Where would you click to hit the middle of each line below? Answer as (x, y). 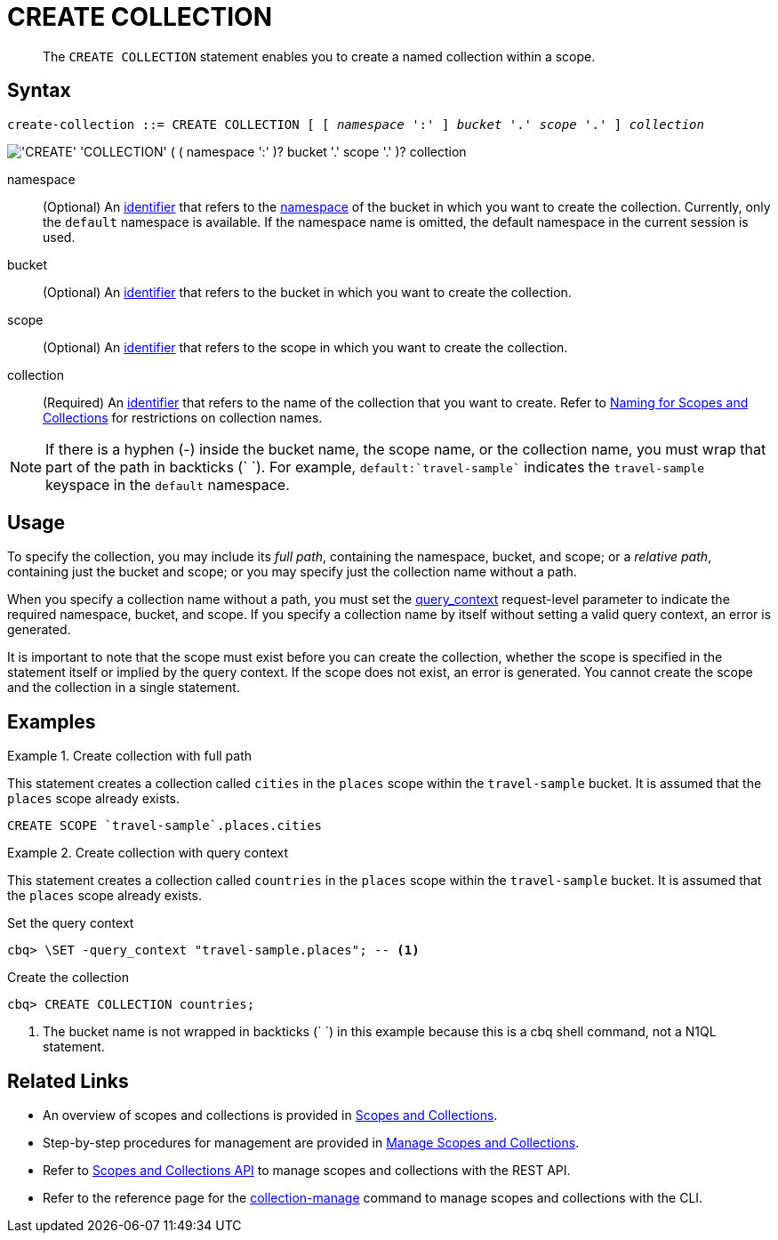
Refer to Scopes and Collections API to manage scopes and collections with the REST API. (307, 1171)
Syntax (39, 91)
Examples (52, 721)
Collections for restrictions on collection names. (183, 417)
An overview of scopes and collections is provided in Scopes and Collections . (270, 1115)
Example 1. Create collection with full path (130, 756)
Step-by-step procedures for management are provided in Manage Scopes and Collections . (311, 1143)
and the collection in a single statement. (124, 688)
